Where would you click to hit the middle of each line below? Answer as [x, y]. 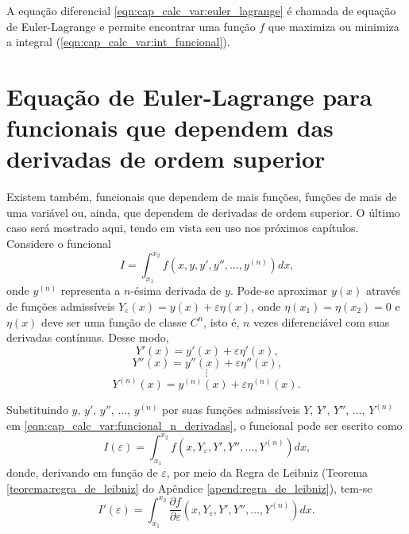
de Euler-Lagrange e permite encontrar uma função [131, 26]
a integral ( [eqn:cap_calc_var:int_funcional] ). [118, 42]
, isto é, [222, 321]
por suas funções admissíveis [231, 410]
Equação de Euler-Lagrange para [189, 96]
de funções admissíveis [61, 306]
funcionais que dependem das [170, 128]
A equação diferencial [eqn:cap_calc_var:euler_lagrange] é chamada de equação [201, 10]
